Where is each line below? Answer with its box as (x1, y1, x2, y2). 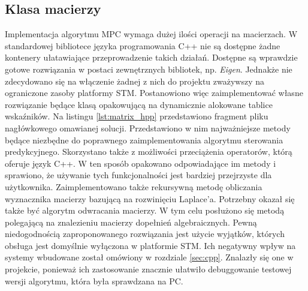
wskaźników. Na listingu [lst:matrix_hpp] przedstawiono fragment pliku (5, 110, 268, 122)
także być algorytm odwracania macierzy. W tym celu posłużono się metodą (5, 204, 285, 217)
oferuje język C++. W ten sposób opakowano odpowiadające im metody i (5, 157, 276, 169)
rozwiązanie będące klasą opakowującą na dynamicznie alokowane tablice (5, 98, 273, 110)
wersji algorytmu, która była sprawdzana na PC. (5, 274, 183, 287)
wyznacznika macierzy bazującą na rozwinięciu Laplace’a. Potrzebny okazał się (5, 192, 295, 205)
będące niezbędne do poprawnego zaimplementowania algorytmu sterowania (5, 133, 283, 146)
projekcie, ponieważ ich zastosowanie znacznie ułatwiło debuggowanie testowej (5, 263, 292, 275)
